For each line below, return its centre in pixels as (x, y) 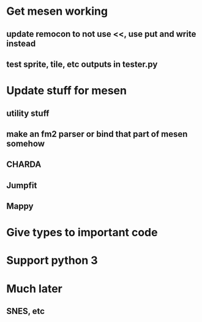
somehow (25, 143)
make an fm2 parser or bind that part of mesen (97, 134)
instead (21, 43)
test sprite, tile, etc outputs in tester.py (82, 64)
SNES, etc (25, 311)
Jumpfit (22, 185)
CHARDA (24, 165)
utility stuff (28, 113)
